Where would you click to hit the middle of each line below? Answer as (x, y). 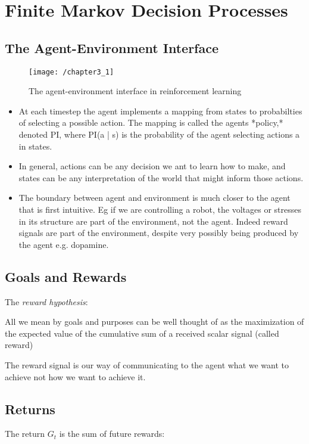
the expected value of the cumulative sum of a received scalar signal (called (142, 333)
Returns (30, 409)
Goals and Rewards (66, 276)
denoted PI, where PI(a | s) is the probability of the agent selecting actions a (159, 134)
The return (25, 434)
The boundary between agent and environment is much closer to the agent (154, 198)
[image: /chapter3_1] (71, 72)
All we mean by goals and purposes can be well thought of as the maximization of (154, 322)
